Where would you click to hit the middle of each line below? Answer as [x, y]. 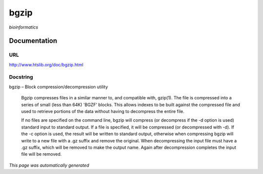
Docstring [21, 77]
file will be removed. [41, 154]
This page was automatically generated [49, 165]
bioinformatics [24, 27]
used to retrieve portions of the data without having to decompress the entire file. [103, 111]
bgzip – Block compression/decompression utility [58, 87]
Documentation [33, 41]
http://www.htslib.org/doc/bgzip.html [46, 64]
